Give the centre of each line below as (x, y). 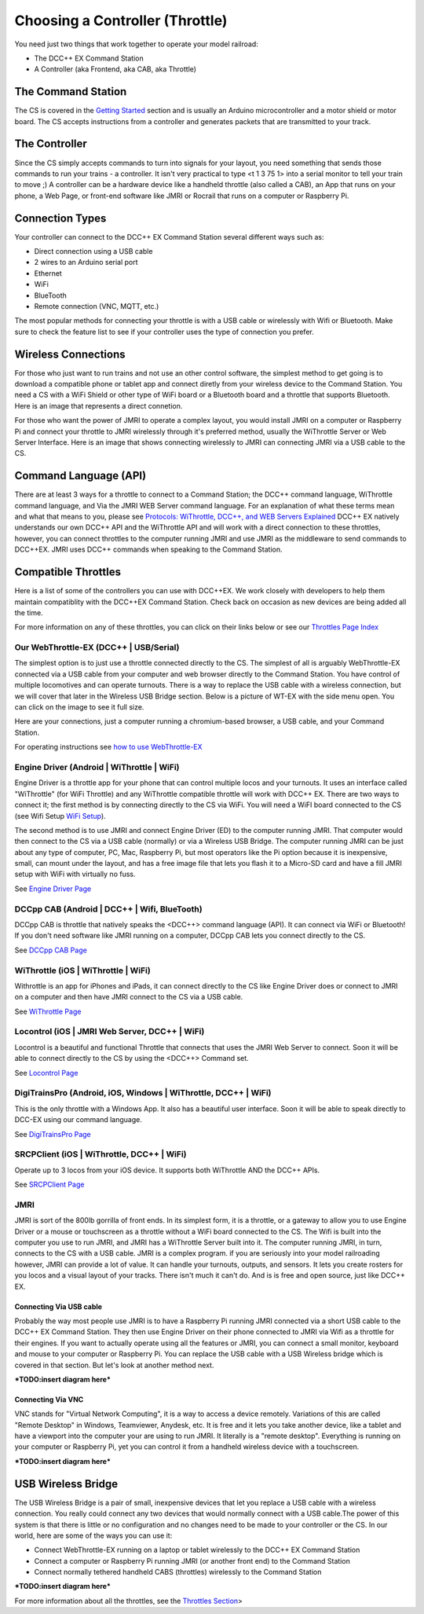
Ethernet (48, 273)
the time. (29, 612)
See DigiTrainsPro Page (53, 1134)
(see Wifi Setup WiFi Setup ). (60, 816)
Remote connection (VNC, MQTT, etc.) (97, 306)
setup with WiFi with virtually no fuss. (75, 874)
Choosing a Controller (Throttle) (121, 20)
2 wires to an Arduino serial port (86, 262)
